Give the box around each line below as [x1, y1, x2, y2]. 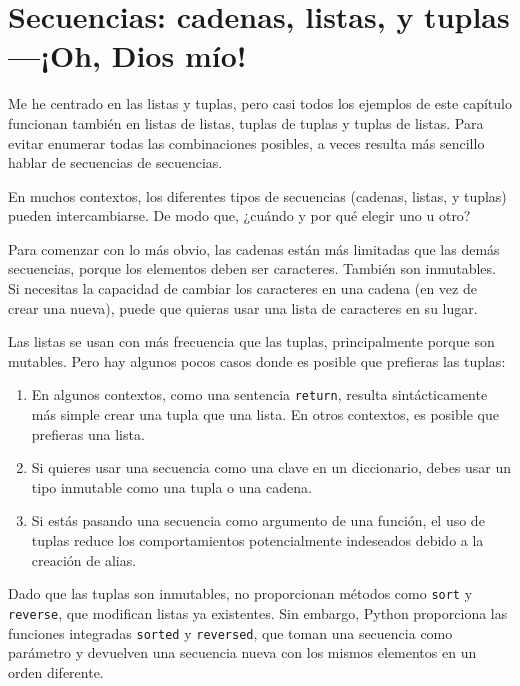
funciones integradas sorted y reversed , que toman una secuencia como [8, 622, 453, 643]
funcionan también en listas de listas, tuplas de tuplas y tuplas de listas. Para [8, 112, 484, 133]
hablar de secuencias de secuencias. [8, 152, 223, 173]
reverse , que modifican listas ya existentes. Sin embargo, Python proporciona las [8, 602, 508, 623]
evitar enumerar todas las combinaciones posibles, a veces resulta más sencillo [8, 132, 485, 153]
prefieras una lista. [31, 423, 145, 444]
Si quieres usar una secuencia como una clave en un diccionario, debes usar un [31, 457, 512, 478]
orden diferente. [8, 661, 104, 682]
